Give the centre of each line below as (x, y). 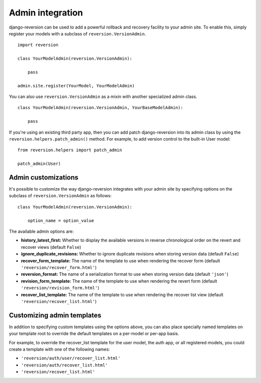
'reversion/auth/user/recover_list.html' (71, 358)
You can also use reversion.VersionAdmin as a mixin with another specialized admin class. (103, 96)
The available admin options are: (41, 231)
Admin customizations (44, 177)
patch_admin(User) (39, 164)
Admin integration (46, 13)
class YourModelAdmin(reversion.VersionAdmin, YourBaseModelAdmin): (100, 108)
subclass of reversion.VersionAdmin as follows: (60, 196)
